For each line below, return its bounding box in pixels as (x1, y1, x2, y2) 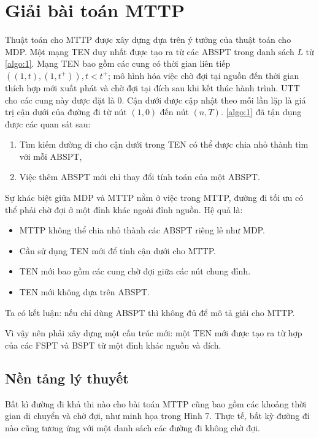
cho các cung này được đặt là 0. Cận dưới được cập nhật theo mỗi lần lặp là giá (5, 93, 306, 106)
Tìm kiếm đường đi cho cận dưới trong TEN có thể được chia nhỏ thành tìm (19, 138, 309, 151)
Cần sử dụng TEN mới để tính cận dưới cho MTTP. (19, 244, 216, 257)
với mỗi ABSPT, (19, 149, 82, 162)
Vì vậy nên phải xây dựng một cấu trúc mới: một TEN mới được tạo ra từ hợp (5, 327, 302, 339)
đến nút (159, 105, 189, 118)
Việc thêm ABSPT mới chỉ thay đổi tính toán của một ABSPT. (19, 170, 260, 183)
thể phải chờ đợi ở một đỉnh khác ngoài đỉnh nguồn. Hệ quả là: (5, 203, 243, 216)
